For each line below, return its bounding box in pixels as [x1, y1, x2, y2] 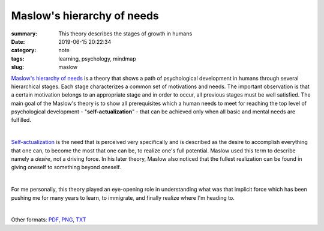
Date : [11, 38, 25, 45]
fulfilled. [11, 116, 31, 124]
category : [11, 47, 37, 54]
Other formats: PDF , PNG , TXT [11, 216, 86, 223]
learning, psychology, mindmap [58, 55, 136, 62]
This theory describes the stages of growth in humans [58, 30, 193, 37]
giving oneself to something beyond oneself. [11, 164, 121, 171]
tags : [11, 55, 25, 62]
